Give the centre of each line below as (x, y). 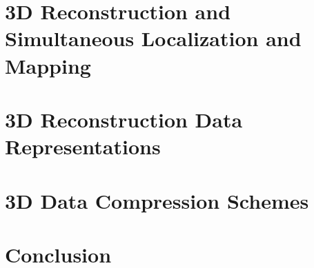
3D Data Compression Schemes (157, 200)
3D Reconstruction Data (124, 119)
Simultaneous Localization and (153, 38)
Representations (83, 146)
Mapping (48, 65)
